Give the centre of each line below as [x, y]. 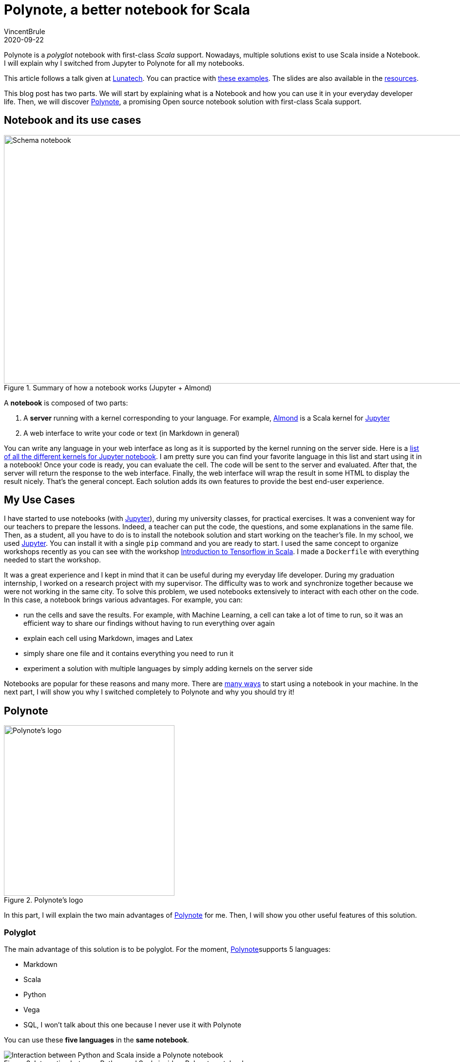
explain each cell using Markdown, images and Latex [108, 638]
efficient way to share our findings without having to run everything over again [149, 623]
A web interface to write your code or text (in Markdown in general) [132, 433]
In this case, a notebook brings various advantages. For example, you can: [123, 600]
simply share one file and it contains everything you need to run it [129, 654]
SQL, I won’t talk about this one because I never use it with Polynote [133, 1025]
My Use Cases [39, 500]
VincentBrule [25, 31]
